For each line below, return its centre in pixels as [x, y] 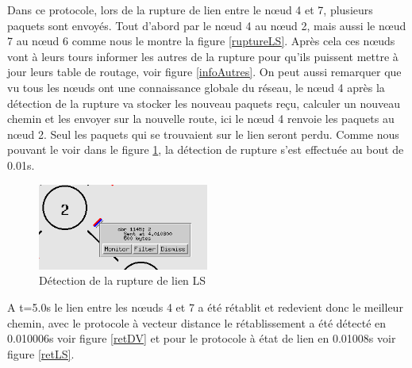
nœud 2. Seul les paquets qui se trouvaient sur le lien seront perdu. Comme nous [203, 134]
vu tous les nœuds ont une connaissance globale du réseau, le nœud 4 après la [196, 87]
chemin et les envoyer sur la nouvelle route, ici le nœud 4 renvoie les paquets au [201, 119]
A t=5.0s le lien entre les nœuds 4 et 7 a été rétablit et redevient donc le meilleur [205, 307]
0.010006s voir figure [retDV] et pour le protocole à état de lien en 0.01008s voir [202, 338]
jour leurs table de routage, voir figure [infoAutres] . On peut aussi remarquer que [204, 72]
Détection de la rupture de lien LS [123, 280]
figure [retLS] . [41, 353]
